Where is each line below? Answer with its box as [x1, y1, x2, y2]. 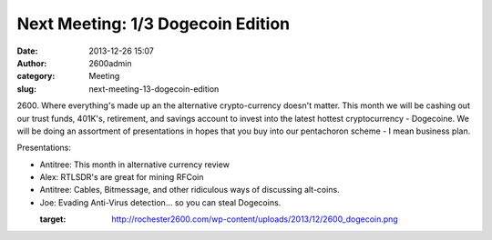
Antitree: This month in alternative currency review [39, 159, 230, 170]
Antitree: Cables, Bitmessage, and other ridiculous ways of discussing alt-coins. [39, 185, 341, 195]
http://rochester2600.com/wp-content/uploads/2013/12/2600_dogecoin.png [111, 214, 398, 225]
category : [16, 71, 56, 82]
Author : [16, 57, 47, 68]
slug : [16, 83, 36, 95]
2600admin [88, 57, 132, 68]
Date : [16, 45, 38, 56]
